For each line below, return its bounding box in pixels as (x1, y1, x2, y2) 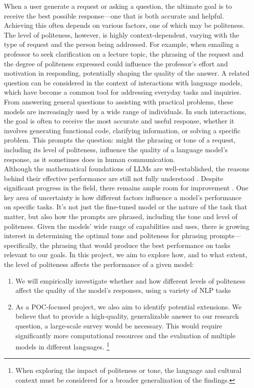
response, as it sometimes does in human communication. (4, 154, 175, 164)
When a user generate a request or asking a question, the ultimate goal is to (4, 1, 232, 11)
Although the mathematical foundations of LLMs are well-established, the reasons (4, 163, 250, 174)
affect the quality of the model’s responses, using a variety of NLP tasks (15, 285, 231, 295)
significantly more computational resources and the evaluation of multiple (15, 330, 236, 340)
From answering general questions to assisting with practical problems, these (4, 96, 233, 106)
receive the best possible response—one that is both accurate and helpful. (4, 10, 224, 20)
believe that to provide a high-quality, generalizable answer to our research (15, 311, 239, 321)
